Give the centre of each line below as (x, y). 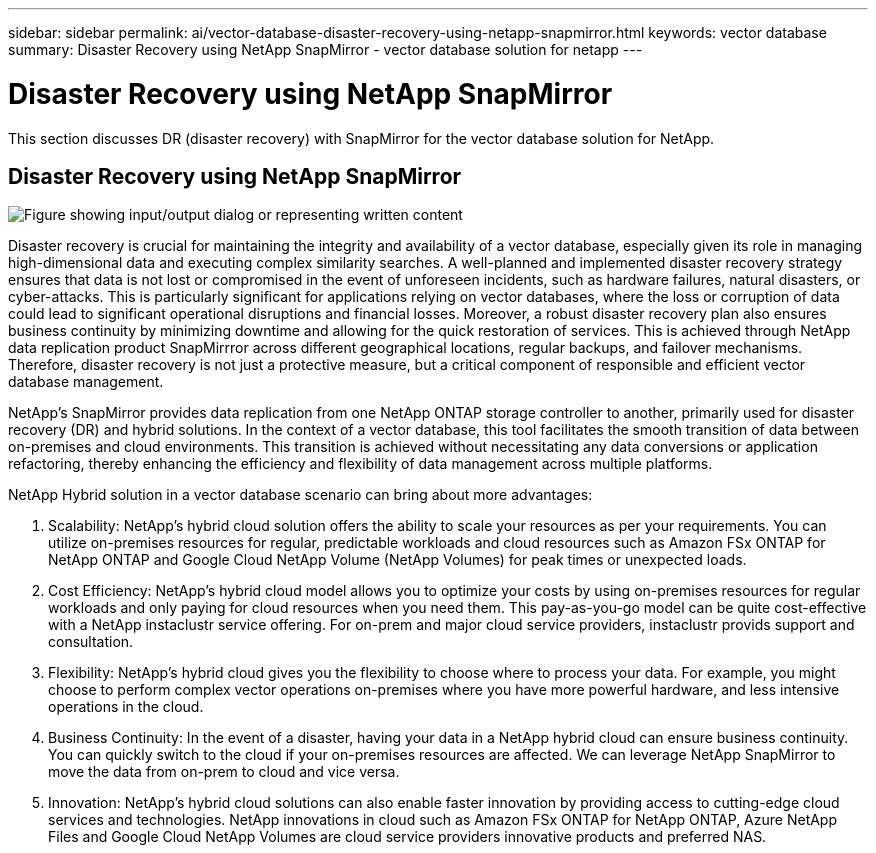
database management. (86, 382)
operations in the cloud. (126, 707)
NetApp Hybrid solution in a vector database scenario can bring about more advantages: (300, 495)
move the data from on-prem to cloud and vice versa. (224, 772)
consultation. (91, 642)
